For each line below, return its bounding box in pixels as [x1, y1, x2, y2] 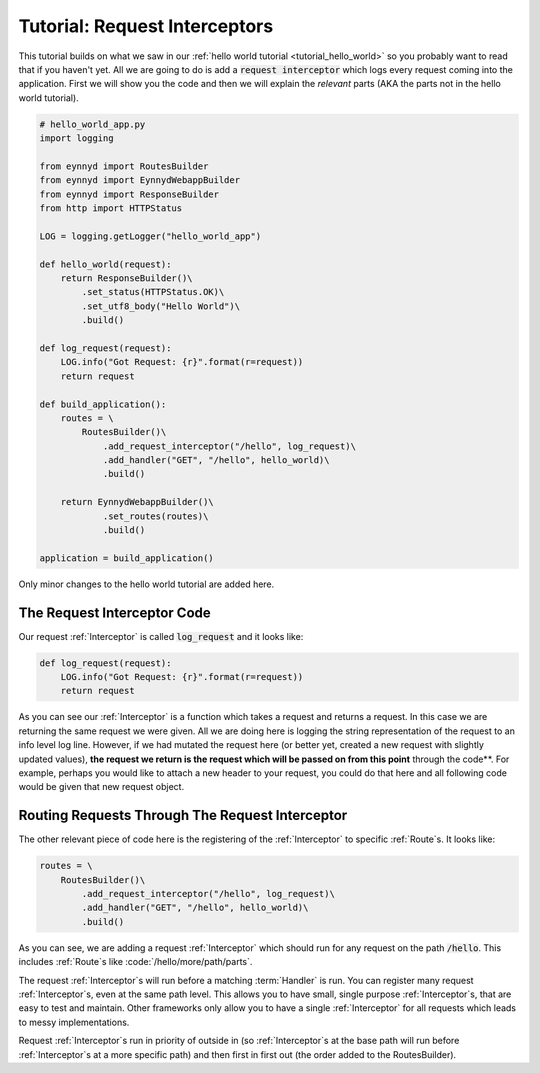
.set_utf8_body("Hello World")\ [81, 300, 240, 312]
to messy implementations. [18, 1016, 130, 1028]
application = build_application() [39, 552, 214, 564]
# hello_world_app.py [39, 118, 146, 130]
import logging [39, 133, 114, 144]
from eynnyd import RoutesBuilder [39, 160, 209, 172]
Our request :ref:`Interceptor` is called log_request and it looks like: [18, 630, 304, 642]
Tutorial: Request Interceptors [18, 15, 274, 37]
